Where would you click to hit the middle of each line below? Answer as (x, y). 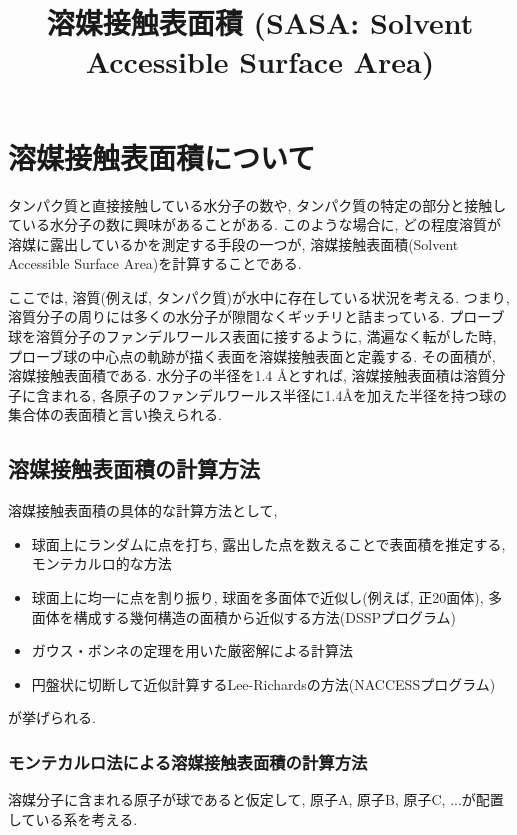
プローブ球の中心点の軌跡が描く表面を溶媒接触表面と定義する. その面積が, (252, 355)
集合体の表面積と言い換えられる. (115, 414)
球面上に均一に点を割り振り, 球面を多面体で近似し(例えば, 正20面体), (257, 597)
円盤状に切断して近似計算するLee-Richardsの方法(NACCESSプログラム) (263, 683)
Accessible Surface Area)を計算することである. (155, 263)
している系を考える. (73, 818)
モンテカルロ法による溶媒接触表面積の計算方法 (188, 761)
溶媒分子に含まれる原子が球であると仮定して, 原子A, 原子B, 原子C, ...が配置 (256, 799)
